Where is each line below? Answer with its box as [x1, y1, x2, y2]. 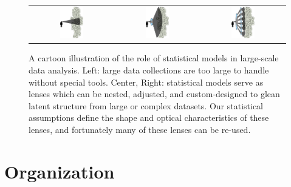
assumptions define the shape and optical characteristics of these [29, 111, 269, 124]
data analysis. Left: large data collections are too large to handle [29, 64, 269, 76]
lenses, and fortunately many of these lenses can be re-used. [29, 123, 251, 136]
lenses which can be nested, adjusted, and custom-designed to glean [29, 87, 280, 100]
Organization [4, 158, 115, 183]
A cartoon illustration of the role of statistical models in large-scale [29, 52, 279, 64]
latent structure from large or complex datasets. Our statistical [29, 99, 263, 112]
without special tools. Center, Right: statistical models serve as [29, 75, 264, 88]
